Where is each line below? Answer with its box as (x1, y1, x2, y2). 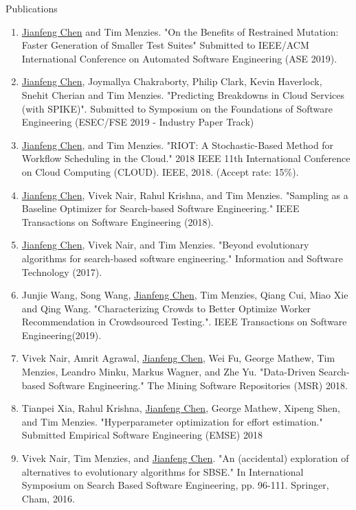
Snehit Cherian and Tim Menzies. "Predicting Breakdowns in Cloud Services (21, 87, 344, 102)
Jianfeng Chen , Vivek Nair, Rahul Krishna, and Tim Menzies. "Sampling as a (21, 187, 348, 202)
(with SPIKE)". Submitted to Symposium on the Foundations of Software (21, 101, 333, 115)
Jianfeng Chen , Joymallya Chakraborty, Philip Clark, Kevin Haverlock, (21, 74, 322, 89)
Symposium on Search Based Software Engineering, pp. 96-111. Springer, (21, 478, 329, 492)
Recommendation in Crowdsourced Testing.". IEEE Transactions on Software (21, 314, 347, 329)
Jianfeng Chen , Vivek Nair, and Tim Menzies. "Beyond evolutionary (21, 237, 309, 252)
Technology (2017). (21, 264, 102, 279)
